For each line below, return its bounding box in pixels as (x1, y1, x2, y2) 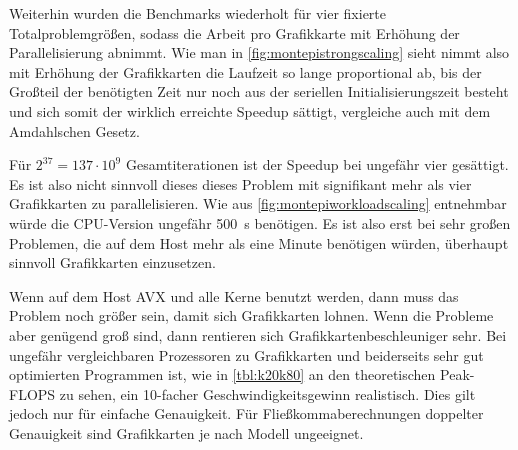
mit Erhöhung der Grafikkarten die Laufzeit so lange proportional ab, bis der (9, 61, 482, 82)
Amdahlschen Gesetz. (9, 120, 140, 141)
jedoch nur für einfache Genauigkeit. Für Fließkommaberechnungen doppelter (9, 403, 484, 424)
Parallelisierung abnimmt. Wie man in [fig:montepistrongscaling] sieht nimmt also (9, 42, 510, 63)
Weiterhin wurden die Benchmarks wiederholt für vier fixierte (9, 3, 387, 23)
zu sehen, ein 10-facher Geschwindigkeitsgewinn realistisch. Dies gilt (59, 383, 476, 404)
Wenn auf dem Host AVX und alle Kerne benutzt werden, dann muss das (9, 285, 459, 306)
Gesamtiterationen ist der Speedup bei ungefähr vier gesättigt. (125, 154, 509, 175)
